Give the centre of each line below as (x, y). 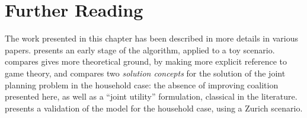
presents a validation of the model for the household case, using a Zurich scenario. (154, 108)
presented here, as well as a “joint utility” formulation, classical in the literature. (151, 96)
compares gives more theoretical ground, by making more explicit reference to (146, 61)
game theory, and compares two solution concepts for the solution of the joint (145, 73)
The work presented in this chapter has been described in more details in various (151, 38)
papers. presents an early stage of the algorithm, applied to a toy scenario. (140, 50)
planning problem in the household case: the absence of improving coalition (142, 84)
